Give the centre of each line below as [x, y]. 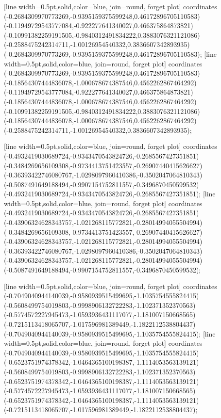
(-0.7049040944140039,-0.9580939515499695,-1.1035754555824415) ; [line [110, 333]
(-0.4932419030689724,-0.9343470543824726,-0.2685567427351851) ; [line [110, 194]
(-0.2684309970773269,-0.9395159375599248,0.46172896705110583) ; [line [110, 54]
